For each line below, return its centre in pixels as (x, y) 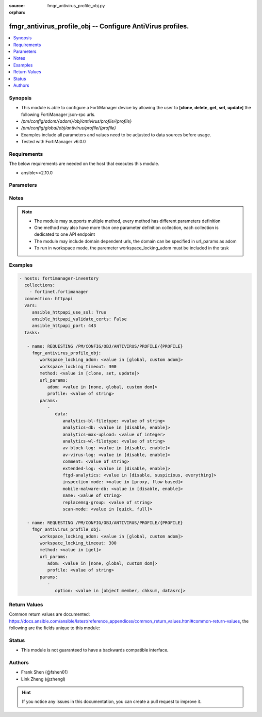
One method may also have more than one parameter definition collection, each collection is (126, 228)
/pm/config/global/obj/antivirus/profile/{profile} (69, 128)
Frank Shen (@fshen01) (44, 672)
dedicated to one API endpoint (65, 234)
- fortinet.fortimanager (59, 292)
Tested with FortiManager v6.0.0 (54, 142)
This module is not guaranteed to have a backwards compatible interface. (95, 650)
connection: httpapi (49, 299)
